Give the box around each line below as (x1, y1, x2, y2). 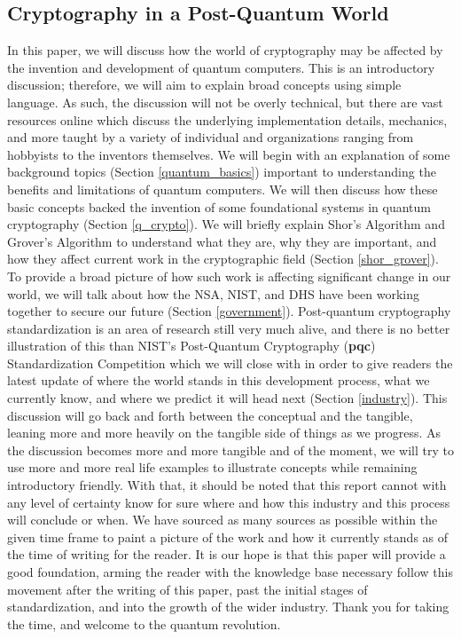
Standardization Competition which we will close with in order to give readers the (7, 353, 453, 372)
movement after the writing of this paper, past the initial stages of (7, 580, 368, 598)
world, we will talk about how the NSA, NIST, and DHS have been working (7, 284, 420, 303)
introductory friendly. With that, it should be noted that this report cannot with (7, 476, 447, 494)
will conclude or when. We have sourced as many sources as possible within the (7, 510, 438, 529)
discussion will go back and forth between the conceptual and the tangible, (7, 406, 413, 424)
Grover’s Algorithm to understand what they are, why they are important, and (7, 232, 437, 250)
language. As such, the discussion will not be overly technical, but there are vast (7, 92, 443, 111)
